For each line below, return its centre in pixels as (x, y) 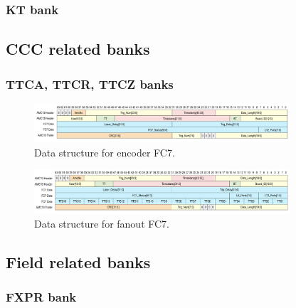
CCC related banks (78, 49)
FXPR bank (41, 297)
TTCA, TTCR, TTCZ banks (90, 84)
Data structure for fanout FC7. (102, 224)
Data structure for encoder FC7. (105, 152)
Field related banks (78, 262)
